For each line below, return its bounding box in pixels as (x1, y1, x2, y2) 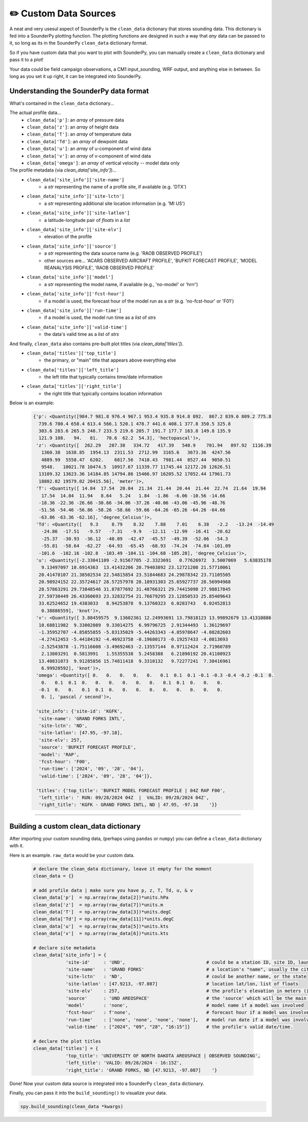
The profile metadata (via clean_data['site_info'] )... (9, 167, 117, 173)
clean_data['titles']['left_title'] (27, 367, 119, 372)
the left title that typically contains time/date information (44, 374, 163, 380)
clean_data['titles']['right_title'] (27, 383, 122, 389)
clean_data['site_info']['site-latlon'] (27, 210, 130, 216)
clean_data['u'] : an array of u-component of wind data (27, 145, 151, 152)
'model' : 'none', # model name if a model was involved (65, 1002, 304, 1008)
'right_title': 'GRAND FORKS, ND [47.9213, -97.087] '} (65, 1067, 218, 1073)
